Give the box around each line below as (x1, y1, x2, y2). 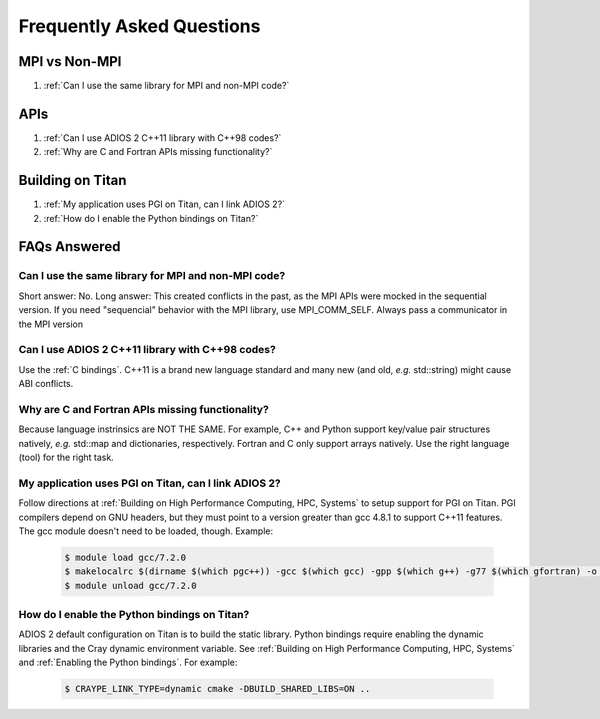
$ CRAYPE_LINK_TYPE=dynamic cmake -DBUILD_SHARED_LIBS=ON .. (64, 683, 371, 695)
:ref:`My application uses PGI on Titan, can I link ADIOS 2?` (43, 198, 285, 210)
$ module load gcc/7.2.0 (64, 551, 187, 563)
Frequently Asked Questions (18, 15, 261, 37)
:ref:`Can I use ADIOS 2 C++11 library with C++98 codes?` (43, 131, 282, 144)
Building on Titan (18, 172, 127, 189)
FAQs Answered (18, 238, 121, 255)
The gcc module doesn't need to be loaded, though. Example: (18, 525, 274, 537)
